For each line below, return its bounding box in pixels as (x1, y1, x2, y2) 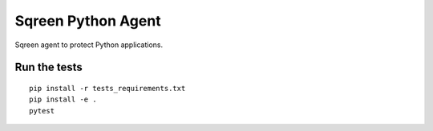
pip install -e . (29, 95, 97, 104)
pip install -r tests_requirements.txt (29, 84, 186, 93)
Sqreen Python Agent (14, 12, 161, 30)
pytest (29, 106, 55, 115)
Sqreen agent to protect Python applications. (14, 40, 164, 50)
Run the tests (14, 61, 83, 74)
